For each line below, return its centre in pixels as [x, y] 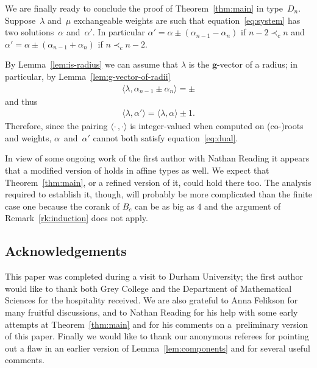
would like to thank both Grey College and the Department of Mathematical [148, 288]
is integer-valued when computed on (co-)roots [217, 126]
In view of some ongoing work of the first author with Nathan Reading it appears [157, 158]
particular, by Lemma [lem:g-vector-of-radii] [88, 76]
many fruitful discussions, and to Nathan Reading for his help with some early [151, 312]
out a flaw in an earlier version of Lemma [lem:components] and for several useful [158, 348]
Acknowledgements [66, 251]
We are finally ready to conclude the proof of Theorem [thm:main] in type [144, 8]
